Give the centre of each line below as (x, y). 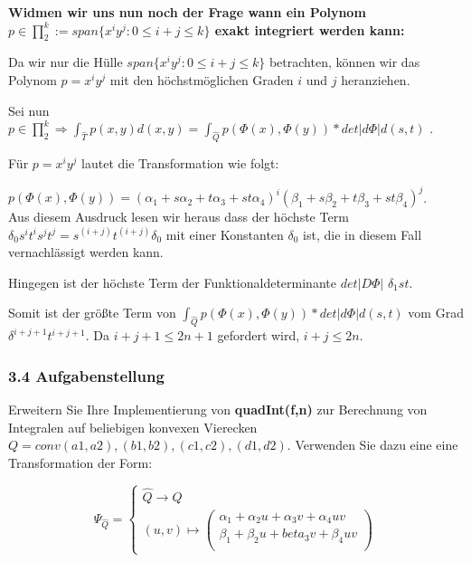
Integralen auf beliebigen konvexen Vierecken (133, 427)
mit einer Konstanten (225, 234)
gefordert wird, (259, 335)
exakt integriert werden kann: (310, 29)
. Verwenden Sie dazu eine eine (372, 445)
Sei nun (29, 110)
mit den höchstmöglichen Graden (202, 79)
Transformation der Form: (80, 462)
